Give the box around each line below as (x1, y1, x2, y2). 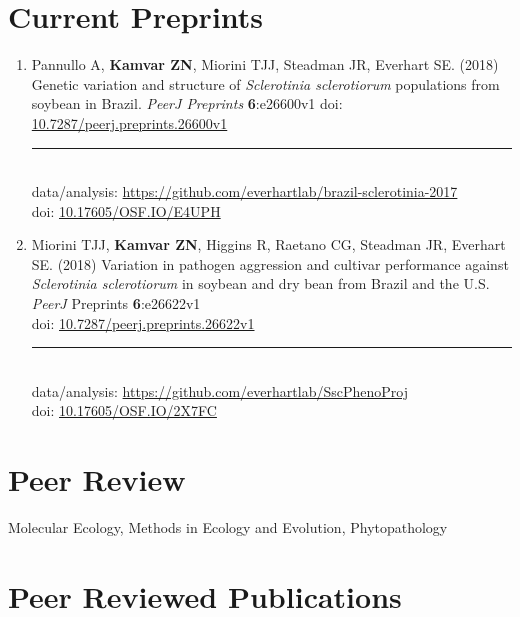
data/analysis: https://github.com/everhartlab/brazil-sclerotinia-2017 (31, 181, 458, 202)
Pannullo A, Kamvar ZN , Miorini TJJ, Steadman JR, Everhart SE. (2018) (31, 54, 499, 75)
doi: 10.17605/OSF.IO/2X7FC (31, 400, 217, 421)
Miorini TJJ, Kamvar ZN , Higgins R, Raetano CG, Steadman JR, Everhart (31, 234, 506, 255)
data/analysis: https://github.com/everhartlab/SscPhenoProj (31, 380, 408, 401)
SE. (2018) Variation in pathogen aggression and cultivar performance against (31, 253, 509, 274)
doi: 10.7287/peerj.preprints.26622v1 (31, 312, 255, 333)
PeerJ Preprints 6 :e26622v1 (31, 293, 201, 314)
